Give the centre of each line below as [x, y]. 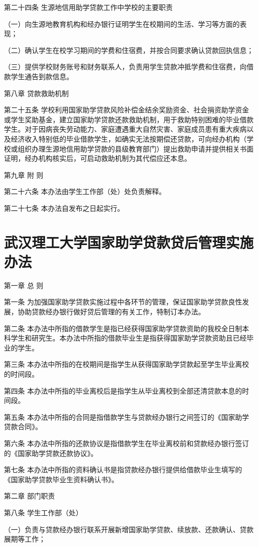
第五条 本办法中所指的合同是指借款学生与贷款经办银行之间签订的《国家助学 [127, 417]
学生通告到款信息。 [42, 76]
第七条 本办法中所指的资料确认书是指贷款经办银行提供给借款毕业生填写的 [123, 470]
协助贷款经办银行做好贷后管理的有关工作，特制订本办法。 [111, 311]
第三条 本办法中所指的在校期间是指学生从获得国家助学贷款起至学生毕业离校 [127, 364]
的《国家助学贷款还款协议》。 [51, 453]
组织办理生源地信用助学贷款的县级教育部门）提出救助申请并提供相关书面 [135, 148]
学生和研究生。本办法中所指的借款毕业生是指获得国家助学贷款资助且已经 [129, 338]
